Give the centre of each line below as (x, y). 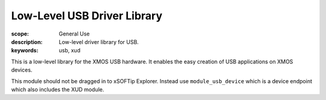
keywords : (25, 51)
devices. (22, 70)
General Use (74, 34)
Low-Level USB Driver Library (87, 16)
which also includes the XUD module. (58, 89)
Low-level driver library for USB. (99, 42)
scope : (20, 34)
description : (27, 42)
